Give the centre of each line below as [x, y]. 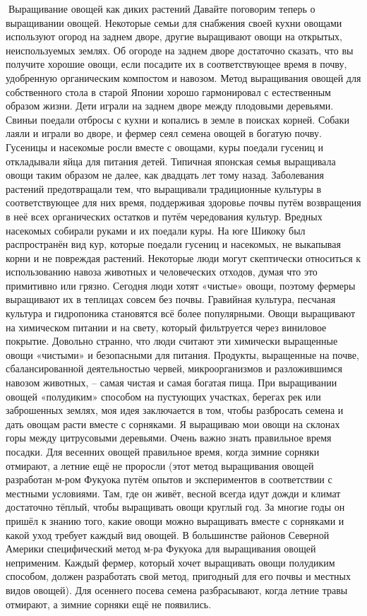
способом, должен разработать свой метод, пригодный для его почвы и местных [178, 576]
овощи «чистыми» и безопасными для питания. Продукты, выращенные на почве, [182, 354]
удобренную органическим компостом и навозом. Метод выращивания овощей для [183, 77]
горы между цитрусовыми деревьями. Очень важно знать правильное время [169, 438]
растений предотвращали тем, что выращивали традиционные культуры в [164, 188]
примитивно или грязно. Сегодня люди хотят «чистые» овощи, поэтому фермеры [181, 285]
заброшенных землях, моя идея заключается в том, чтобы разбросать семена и [175, 410]
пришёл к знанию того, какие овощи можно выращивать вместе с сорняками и [175, 520]
